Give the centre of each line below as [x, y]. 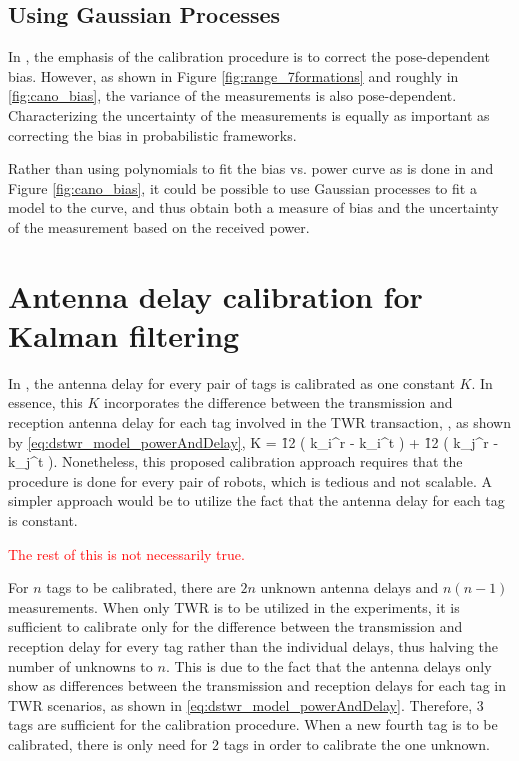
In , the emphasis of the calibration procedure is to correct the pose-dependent [249, 56]
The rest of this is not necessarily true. [126, 553]
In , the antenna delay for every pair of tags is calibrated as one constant [231, 382]
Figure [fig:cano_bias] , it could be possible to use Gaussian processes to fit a [242, 187]
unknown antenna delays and [349, 587]
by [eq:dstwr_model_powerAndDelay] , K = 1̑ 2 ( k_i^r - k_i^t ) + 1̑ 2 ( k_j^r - [253, 441]
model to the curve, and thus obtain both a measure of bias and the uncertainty [253, 207]
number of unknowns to [80, 665]
